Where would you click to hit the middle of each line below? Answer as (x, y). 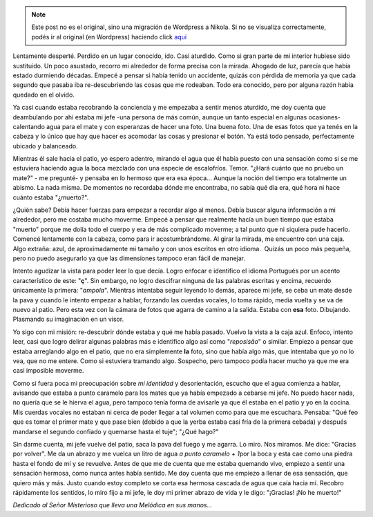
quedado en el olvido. (44, 95)
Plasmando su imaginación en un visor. (68, 319)
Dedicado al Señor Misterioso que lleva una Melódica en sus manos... (113, 505)
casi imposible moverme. (48, 371)
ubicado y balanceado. (46, 146)
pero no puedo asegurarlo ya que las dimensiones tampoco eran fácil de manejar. (129, 258)
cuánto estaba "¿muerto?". (51, 197)
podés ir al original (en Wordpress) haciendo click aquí (109, 37)
